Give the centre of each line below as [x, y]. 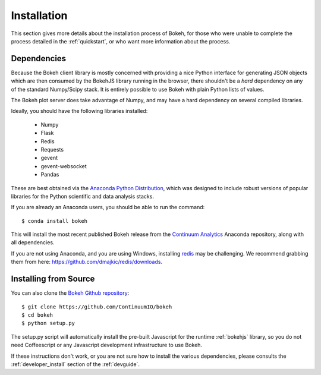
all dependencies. [33, 242]
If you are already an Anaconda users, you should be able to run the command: [108, 207]
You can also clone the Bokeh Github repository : [70, 293]
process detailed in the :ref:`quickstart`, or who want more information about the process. [121, 41]
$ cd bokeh [37, 315]
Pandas [50, 175]
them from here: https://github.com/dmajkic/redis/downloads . [87, 262]
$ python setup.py [48, 323]
